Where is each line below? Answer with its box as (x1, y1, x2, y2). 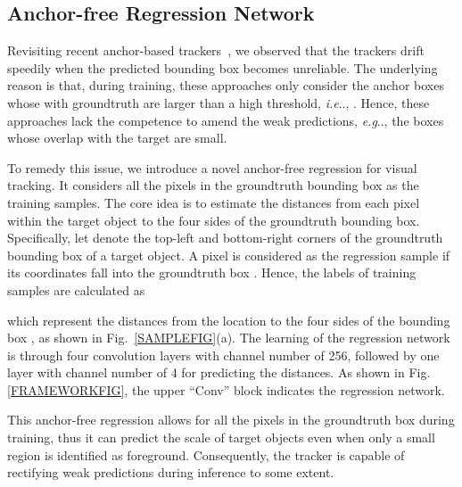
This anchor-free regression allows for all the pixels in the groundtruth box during (7, 410, 455, 429)
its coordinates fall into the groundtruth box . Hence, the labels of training (7, 263, 417, 282)
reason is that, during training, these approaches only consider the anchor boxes (7, 76, 444, 95)
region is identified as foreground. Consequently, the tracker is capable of (7, 445, 405, 464)
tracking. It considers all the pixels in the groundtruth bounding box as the (7, 176, 419, 194)
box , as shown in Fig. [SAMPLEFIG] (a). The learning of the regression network (7, 328, 450, 347)
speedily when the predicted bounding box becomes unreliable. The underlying (7, 58, 438, 77)
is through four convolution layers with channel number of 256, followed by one (7, 345, 440, 364)
